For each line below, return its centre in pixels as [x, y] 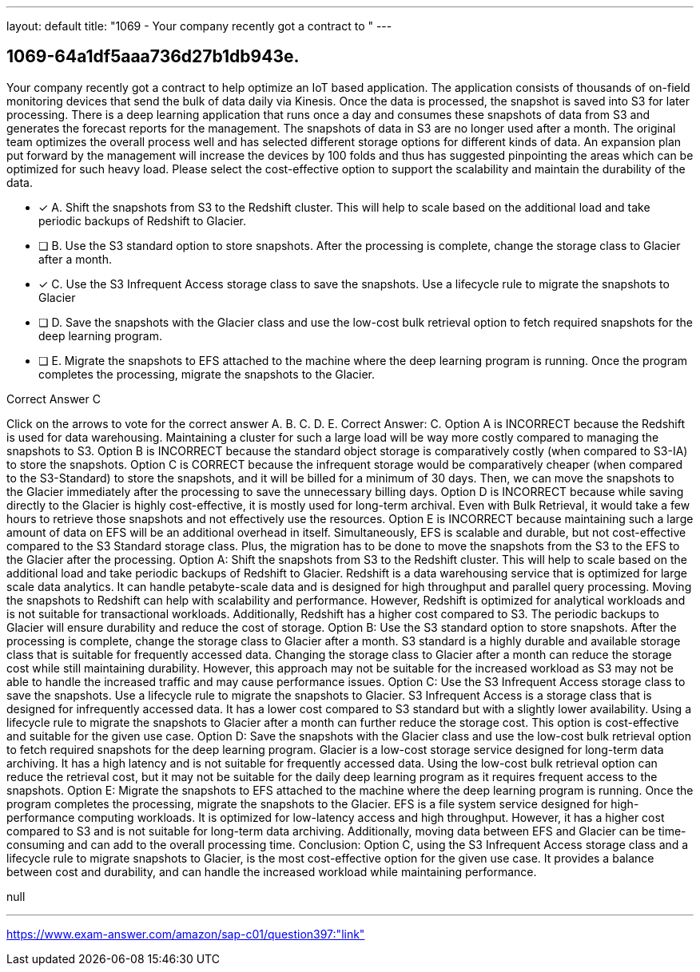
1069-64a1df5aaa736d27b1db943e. [153, 57]
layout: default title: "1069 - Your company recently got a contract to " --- [199, 26]
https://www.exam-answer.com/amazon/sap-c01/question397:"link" [186, 934]
